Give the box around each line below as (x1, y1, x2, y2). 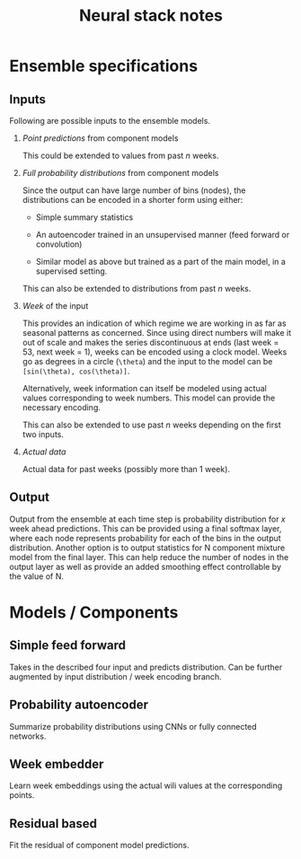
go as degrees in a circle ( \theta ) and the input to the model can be (22, 356, 273, 366)
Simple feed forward (9, 638, 126, 653)
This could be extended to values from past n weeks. (22, 150, 219, 161)
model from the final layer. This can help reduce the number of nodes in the (9, 551, 289, 562)
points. (9, 790, 35, 801)
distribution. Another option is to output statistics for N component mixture (9, 542, 286, 553)
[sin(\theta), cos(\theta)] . (22, 365, 130, 376)
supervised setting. (35, 266, 108, 276)
